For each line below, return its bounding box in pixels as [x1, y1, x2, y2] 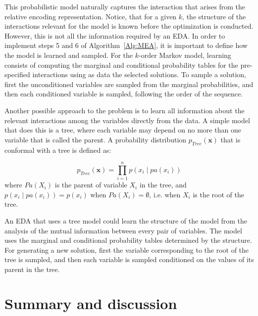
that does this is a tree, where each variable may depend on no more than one [4, 125, 241, 135]
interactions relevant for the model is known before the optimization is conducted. [4, 21, 254, 31]
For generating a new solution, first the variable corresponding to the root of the [4, 244, 249, 255]
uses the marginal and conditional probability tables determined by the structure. [4, 235, 252, 245]
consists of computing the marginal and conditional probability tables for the [4, 59, 238, 70]
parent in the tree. [4, 264, 60, 274]
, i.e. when [149, 189, 181, 199]
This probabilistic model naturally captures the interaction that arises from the [4, 1, 245, 11]
